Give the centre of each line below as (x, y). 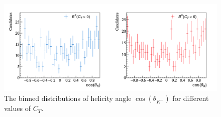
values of (17, 108)
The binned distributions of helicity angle (68, 98)
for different (191, 98)
